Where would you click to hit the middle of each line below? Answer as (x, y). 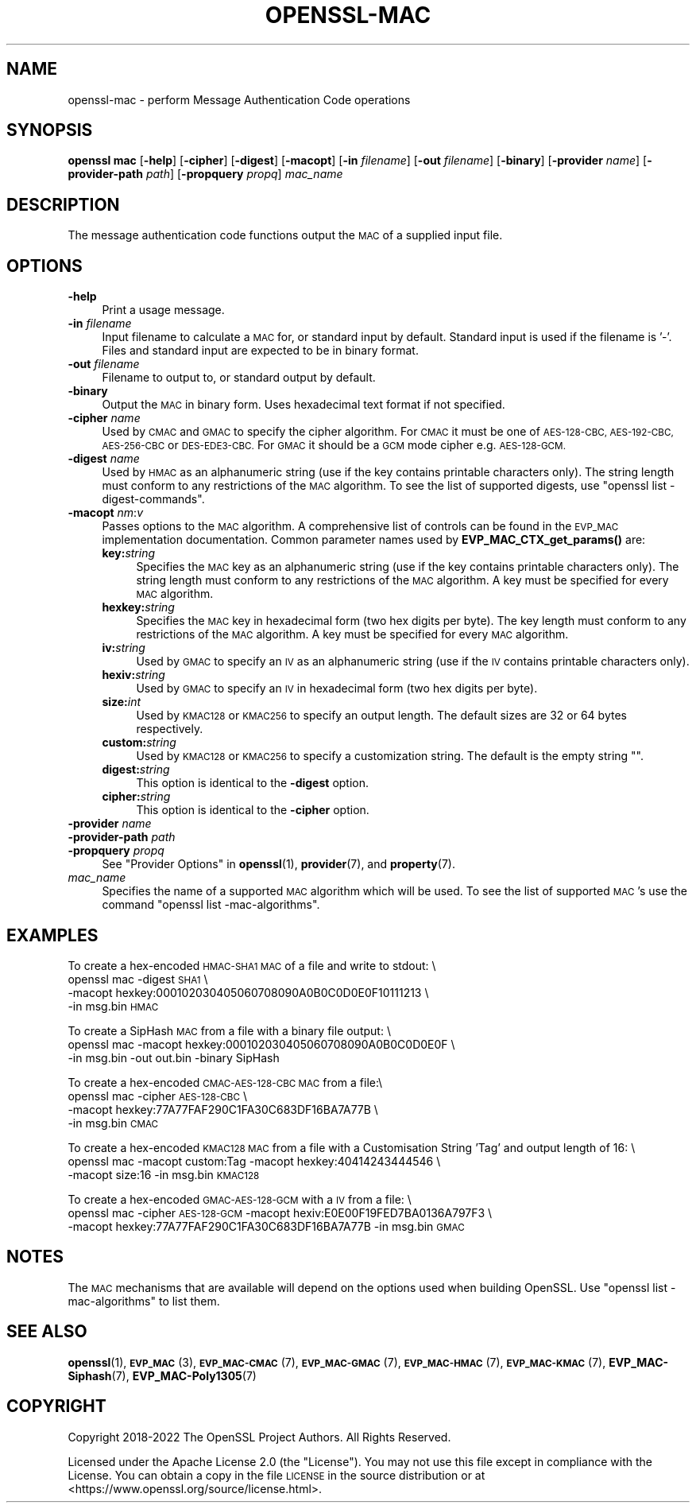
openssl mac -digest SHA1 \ (138, 979)
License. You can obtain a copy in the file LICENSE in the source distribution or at (276, 1475)
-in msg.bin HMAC (113, 1006)
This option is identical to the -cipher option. (253, 810)
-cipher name (104, 418)
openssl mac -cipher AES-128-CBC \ (157, 1096)
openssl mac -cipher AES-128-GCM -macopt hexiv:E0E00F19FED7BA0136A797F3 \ (280, 1212)
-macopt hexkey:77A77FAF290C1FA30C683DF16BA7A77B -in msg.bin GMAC (266, 1226)
